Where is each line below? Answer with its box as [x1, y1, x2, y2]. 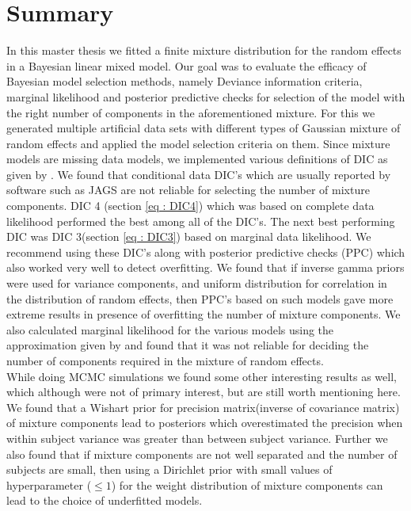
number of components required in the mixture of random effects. [6, 353, 324, 368]
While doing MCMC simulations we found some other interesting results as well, [6, 368, 397, 384]
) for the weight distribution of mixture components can [111, 476, 383, 493]
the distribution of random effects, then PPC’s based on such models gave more [6, 290, 394, 307]
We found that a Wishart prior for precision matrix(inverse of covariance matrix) [6, 399, 400, 415]
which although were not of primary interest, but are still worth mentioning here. [6, 383, 401, 400]
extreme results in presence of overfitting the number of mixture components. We [6, 306, 401, 322]
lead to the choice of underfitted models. [6, 492, 203, 509]
